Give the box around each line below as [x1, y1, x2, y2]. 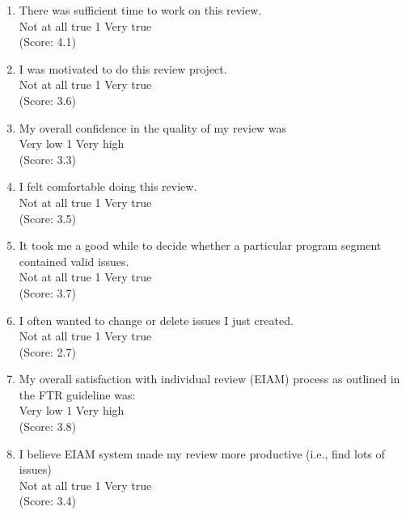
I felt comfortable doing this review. [19, 178, 197, 195]
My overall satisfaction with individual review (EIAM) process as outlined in [19, 370, 400, 387]
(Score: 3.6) [19, 91, 76, 108]
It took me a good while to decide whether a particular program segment [19, 237, 382, 254]
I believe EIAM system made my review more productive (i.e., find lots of [19, 445, 385, 462]
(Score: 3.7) [19, 284, 76, 301]
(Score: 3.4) [19, 492, 76, 509]
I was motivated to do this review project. [19, 60, 227, 77]
